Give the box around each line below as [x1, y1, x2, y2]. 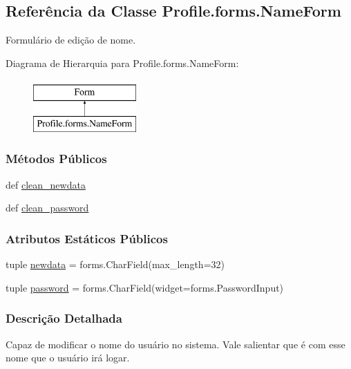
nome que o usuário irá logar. [6, 350, 130, 365]
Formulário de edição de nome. [6, 32, 136, 47]
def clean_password [6, 200, 89, 215]
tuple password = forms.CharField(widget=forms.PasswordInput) [6, 280, 284, 294]
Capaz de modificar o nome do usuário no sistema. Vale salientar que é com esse [6, 337, 345, 351]
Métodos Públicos [6, 150, 107, 167]
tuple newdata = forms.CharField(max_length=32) [6, 257, 225, 272]
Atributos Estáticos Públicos [6, 229, 168, 247]
